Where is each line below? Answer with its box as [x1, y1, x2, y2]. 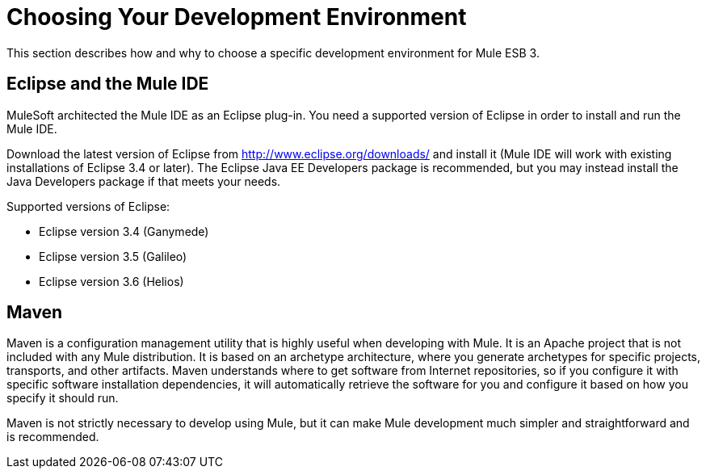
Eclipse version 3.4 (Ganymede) [39, 224, 209, 238]
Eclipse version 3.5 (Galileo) [39, 249, 187, 263]
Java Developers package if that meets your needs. [6, 174, 281, 188]
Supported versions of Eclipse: [6, 199, 170, 213]
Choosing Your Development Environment [6, 3, 467, 31]
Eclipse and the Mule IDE [6, 74, 209, 95]
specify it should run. [6, 391, 119, 406]
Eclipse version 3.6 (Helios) [39, 274, 184, 288]
